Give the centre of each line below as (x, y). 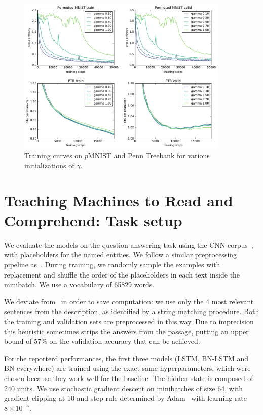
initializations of (49, 165)
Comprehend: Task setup (93, 220)
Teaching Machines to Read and (119, 200)
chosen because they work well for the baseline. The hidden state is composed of (129, 378)
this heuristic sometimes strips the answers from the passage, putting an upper (126, 331)
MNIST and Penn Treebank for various (149, 155)
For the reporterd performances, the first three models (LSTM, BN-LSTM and (126, 358)
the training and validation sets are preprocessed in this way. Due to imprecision (129, 321)
